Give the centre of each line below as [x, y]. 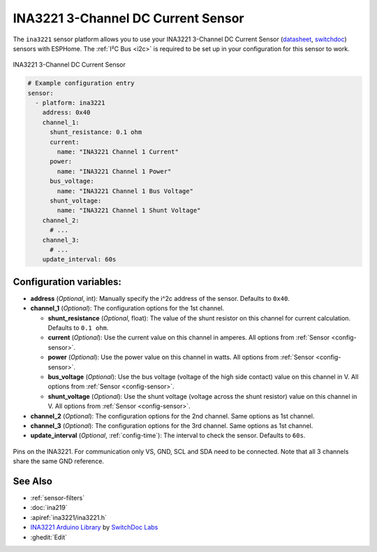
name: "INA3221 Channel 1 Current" [118, 152]
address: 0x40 [66, 113]
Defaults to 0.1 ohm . [78, 328]
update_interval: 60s [79, 260]
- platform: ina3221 [70, 103]
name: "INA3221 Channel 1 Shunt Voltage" [129, 211]
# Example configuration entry [81, 83]
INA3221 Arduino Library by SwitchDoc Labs [94, 528]
